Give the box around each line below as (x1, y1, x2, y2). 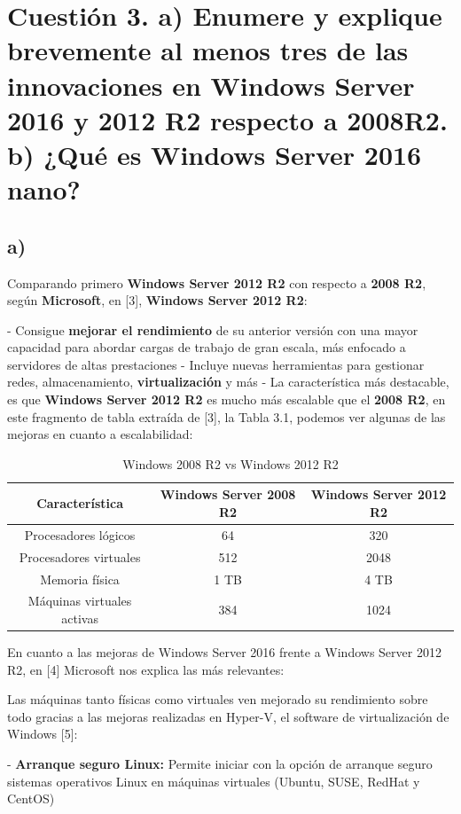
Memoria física (40, 569, 120, 588)
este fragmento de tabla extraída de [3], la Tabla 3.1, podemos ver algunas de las (7, 407, 446, 426)
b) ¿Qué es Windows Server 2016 (7, 136, 422, 172)
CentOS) (7, 789, 55, 808)
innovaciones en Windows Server (7, 67, 415, 103)
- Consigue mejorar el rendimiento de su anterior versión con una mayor (7, 320, 418, 339)
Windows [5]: (7, 724, 78, 743)
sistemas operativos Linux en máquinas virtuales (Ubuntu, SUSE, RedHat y (7, 771, 420, 790)
